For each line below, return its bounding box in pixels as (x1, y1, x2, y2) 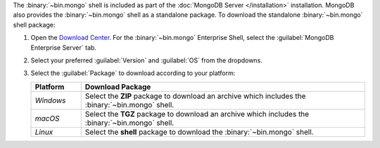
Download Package (84, 81, 151, 91)
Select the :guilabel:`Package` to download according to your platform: (30, 69, 236, 77)
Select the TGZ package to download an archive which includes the (84, 109, 310, 119)
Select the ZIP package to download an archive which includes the (84, 91, 306, 101)
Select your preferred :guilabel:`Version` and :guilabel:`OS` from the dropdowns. (30, 56, 263, 65)
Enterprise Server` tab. (30, 43, 96, 52)
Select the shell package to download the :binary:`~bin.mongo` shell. (84, 127, 314, 137)
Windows (34, 95, 66, 105)
